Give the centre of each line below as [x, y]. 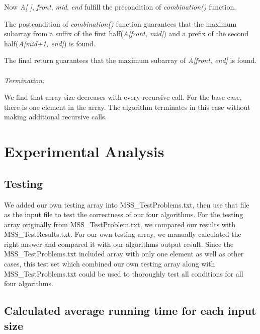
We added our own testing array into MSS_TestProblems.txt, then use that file [127, 204]
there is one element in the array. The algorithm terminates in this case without [127, 107]
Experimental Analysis [84, 151]
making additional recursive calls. [56, 117]
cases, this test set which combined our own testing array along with [110, 264]
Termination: [24, 80]
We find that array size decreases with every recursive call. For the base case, [123, 97]
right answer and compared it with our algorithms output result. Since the [119, 244]
